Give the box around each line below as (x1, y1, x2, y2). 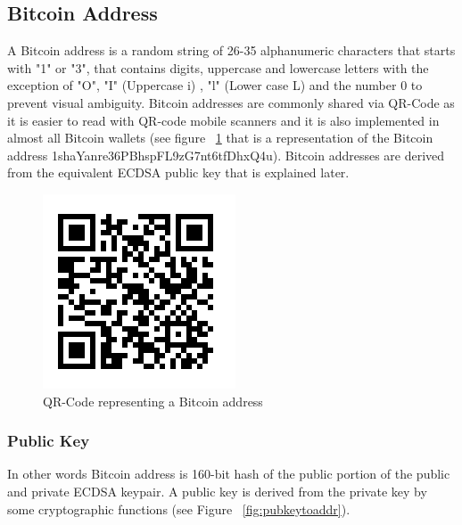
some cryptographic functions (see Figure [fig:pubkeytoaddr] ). (7, 499, 351, 518)
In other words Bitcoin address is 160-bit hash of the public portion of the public (7, 464, 450, 483)
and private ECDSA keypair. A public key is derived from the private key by (7, 481, 427, 500)
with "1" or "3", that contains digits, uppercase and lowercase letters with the (7, 58, 429, 77)
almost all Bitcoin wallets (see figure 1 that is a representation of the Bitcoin (7, 128, 433, 147)
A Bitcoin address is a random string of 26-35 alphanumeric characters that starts (7, 41, 456, 60)
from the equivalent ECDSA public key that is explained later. (7, 163, 350, 182)
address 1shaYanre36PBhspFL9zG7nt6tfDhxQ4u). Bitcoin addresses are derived (7, 145, 445, 164)
